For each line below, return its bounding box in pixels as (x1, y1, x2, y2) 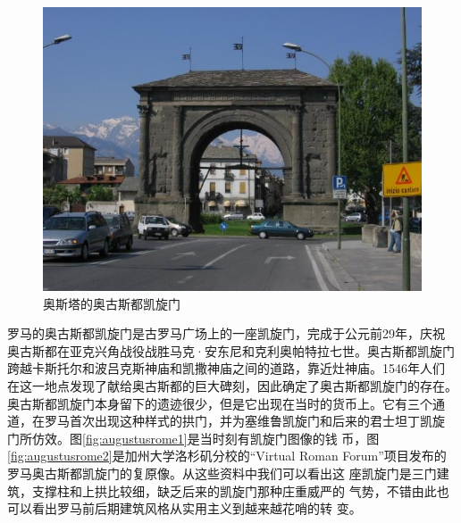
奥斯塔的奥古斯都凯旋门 (43, 294, 180, 312)
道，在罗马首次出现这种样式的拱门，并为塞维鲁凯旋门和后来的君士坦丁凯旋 (7, 411, 445, 430)
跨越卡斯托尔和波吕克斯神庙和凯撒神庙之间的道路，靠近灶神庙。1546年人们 (7, 359, 445, 378)
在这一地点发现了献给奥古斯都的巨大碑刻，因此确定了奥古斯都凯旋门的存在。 (7, 376, 457, 394)
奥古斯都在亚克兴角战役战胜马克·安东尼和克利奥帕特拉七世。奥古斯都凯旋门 (7, 341, 455, 360)
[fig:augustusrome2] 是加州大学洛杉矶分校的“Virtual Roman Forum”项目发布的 (7, 446, 447, 465)
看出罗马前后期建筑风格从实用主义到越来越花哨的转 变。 (31, 499, 362, 518)
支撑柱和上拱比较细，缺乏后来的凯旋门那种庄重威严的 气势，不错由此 (31, 481, 437, 500)
